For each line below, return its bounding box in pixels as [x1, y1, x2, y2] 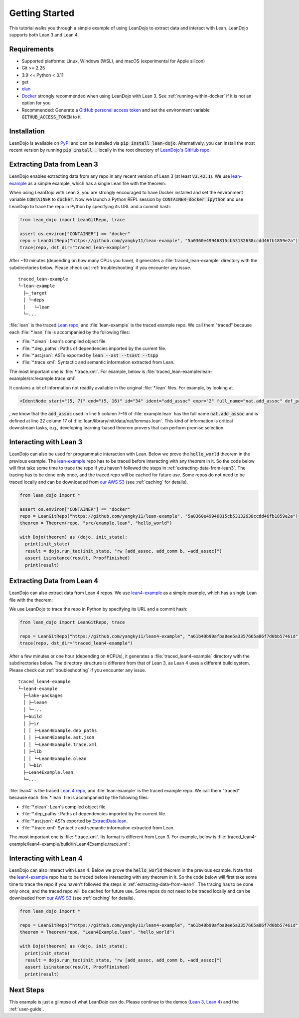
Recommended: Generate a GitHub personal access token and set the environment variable [21, 107, 210, 113]
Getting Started [9, 7, 75, 18]
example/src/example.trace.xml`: [9, 375, 77, 381]
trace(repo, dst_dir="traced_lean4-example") [19, 641, 133, 646]
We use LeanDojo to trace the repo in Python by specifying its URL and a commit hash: [9, 606, 188, 612]
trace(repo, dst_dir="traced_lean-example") [19, 245, 131, 251]
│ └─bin [23, 762, 42, 768]
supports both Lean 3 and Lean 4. [9, 31, 79, 37]
